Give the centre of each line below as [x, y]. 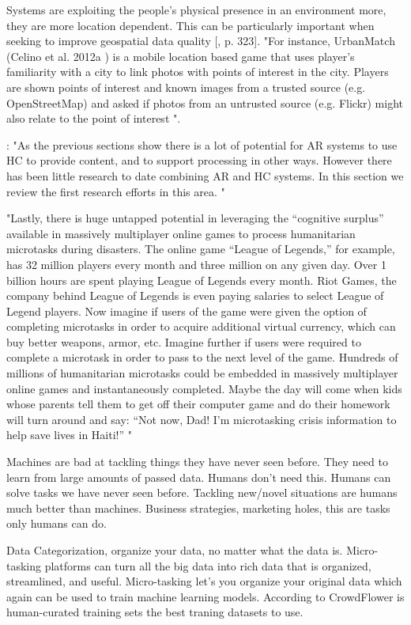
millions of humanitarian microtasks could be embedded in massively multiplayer [202, 373]
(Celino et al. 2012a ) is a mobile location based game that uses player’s [181, 56]
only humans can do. [57, 523]
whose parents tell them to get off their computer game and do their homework [198, 404]
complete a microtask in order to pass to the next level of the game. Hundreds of [202, 357]
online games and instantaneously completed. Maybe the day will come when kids [204, 388]
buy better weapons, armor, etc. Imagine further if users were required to [184, 341]
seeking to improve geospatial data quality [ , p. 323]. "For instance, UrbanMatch [201, 41]
